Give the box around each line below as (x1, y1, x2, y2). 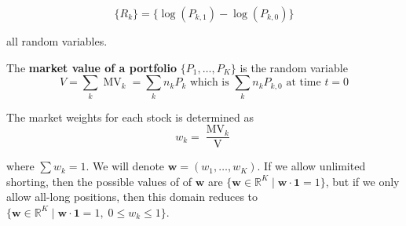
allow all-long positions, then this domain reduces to (6, 188, 258, 205)
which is (189, 77, 229, 89)
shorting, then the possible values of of (6, 173, 192, 189)
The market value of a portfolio (6, 59, 177, 75)
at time (286, 77, 321, 89)
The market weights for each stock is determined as (6, 108, 254, 125)
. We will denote (86, 158, 165, 174)
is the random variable (240, 59, 348, 75)
